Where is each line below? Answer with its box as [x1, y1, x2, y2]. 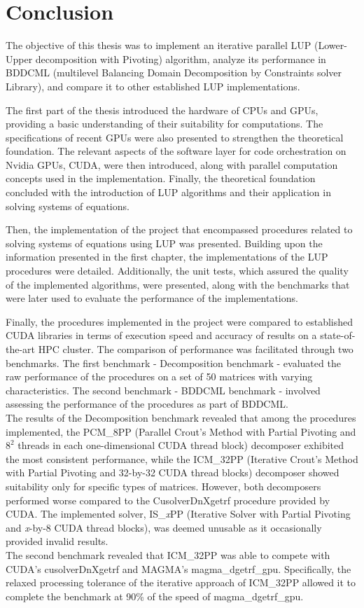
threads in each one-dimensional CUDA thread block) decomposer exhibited [17, 438, 344, 452]
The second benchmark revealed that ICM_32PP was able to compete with [6, 547, 330, 562]
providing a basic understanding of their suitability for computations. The [6, 116, 323, 131]
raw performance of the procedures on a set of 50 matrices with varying [6, 369, 313, 384]
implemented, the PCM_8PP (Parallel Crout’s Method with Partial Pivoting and [6, 424, 356, 438]
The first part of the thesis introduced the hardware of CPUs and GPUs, [6, 102, 318, 117]
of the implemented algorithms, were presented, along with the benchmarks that [6, 277, 350, 291]
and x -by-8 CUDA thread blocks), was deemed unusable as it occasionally [6, 520, 322, 534]
